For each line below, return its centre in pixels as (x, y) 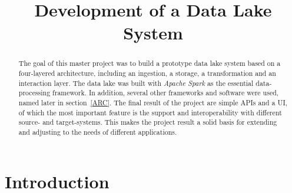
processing (34, 93)
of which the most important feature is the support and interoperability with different (150, 112)
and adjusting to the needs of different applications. (98, 132)
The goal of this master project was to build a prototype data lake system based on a (150, 63)
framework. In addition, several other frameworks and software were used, (166, 93)
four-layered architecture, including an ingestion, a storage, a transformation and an (147, 73)
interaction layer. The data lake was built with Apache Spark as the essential (136, 83)
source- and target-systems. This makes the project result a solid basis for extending (148, 122)
